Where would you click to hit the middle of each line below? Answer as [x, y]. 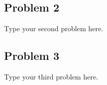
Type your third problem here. [51, 76]
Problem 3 [32, 56]
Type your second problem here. [54, 28]
